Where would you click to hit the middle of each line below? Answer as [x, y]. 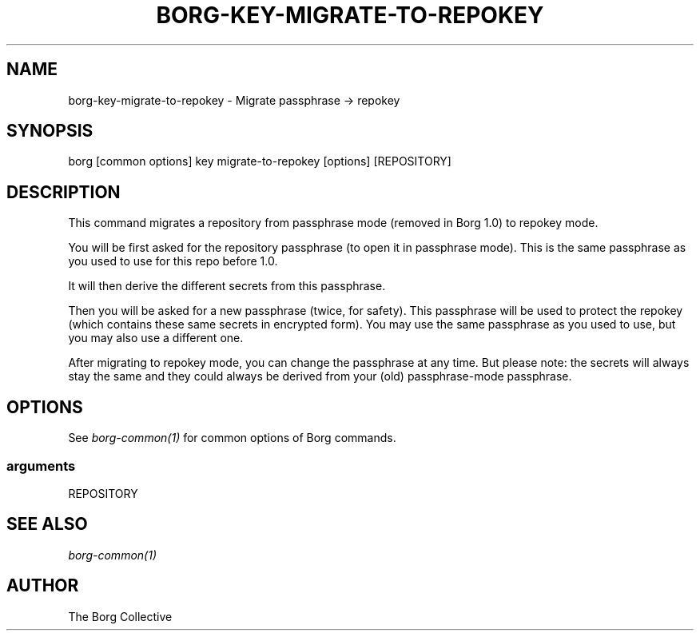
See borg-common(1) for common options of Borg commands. [232, 438]
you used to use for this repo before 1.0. [173, 261]
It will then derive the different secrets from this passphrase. [227, 286]
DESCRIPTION [64, 192]
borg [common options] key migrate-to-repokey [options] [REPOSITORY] [260, 161]
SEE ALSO [47, 524]
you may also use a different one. [156, 338]
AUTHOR [43, 586]
